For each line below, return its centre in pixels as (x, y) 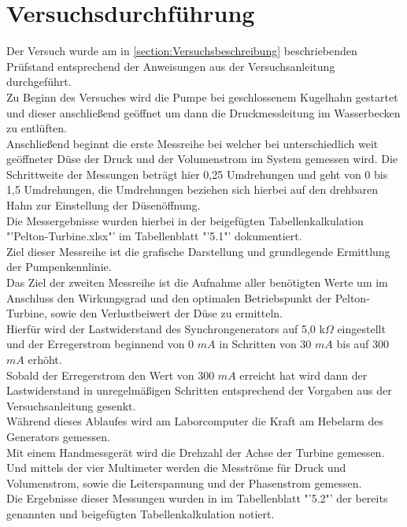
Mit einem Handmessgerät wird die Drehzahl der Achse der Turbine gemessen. (196, 452)
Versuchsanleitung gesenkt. (71, 405)
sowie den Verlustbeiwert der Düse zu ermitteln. (167, 313)
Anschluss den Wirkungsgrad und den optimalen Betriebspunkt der (169, 297)
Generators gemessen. (58, 436)
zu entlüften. (37, 128)
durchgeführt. (39, 82)
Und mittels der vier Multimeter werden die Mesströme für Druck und (176, 468)
